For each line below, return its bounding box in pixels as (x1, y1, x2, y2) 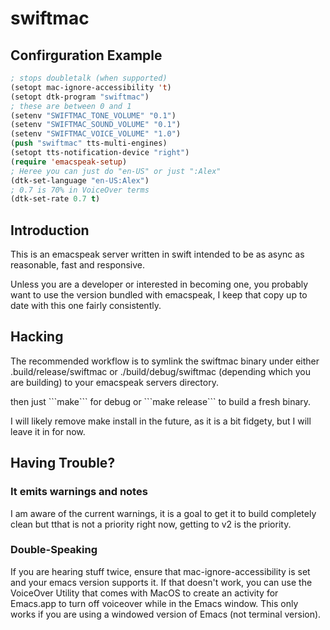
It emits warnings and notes (10, 485, 148, 499)
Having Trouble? (10, 455, 116, 472)
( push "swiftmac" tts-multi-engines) (10, 138, 168, 149)
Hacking (10, 328, 64, 346)
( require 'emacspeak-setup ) (10, 157, 128, 167)
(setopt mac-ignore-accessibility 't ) (10, 82, 172, 92)
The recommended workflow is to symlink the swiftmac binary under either (10, 355, 320, 367)
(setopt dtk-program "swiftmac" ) (10, 92, 150, 102)
